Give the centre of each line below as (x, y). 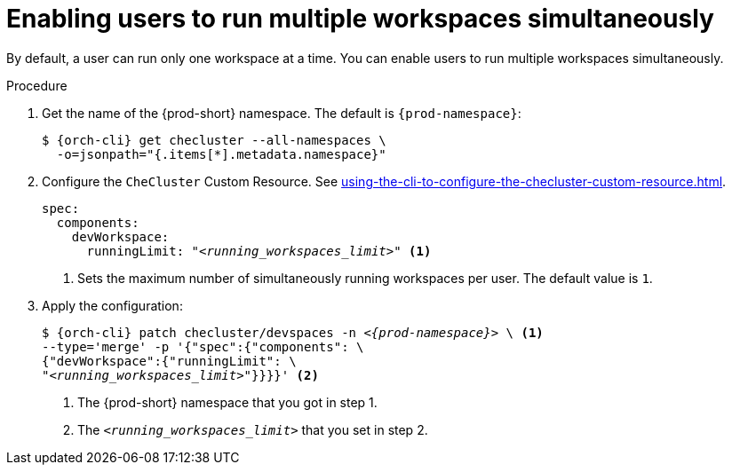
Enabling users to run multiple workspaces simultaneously (360, 19)
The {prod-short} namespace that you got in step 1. (227, 402)
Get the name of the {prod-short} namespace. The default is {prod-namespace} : (282, 113)
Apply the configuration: (112, 305)
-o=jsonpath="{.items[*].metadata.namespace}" (221, 154)
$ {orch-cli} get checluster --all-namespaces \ (214, 140)
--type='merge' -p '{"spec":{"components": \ (203, 346)
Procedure (37, 85)
